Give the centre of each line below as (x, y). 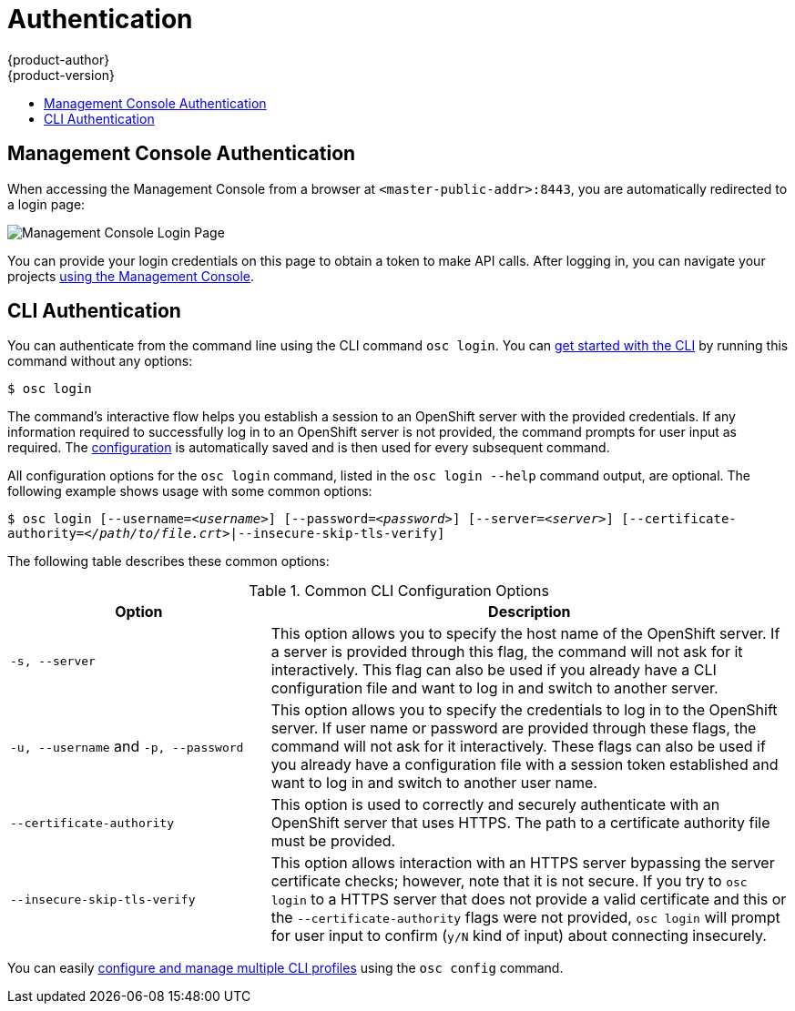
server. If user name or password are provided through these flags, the (514, 728)
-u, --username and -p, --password (127, 747)
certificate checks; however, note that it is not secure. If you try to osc (509, 881)
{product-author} (59, 59)
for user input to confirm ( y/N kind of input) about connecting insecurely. (519, 936)
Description (530, 612)
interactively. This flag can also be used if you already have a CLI (494, 670)
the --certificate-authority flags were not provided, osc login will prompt (525, 918)
